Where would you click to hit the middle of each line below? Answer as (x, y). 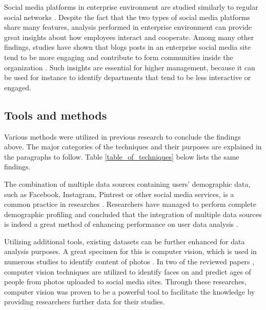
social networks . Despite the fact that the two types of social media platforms (127, 17)
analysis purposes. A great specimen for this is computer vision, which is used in (130, 251)
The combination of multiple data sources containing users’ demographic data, (127, 183)
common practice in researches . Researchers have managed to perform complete (130, 204)
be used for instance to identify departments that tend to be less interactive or (128, 77)
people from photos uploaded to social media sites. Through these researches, (125, 282)
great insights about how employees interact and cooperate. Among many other (129, 37)
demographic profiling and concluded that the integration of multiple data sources (133, 214)
